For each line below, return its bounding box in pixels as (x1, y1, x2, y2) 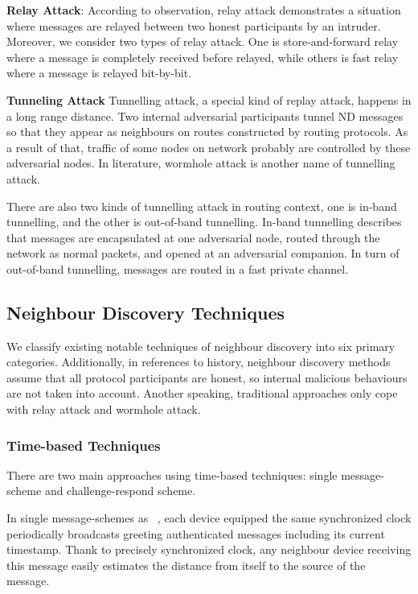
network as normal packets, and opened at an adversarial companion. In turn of (6, 245, 400, 262)
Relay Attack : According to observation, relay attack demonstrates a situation (6, 2, 401, 18)
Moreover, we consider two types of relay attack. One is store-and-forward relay (6, 33, 399, 50)
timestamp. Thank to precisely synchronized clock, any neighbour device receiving (6, 541, 412, 558)
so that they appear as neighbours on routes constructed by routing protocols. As (6, 123, 408, 140)
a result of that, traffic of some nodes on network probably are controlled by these (6, 138, 411, 155)
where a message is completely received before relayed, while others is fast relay (6, 48, 399, 65)
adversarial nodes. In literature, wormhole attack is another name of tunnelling (6, 155, 395, 171)
